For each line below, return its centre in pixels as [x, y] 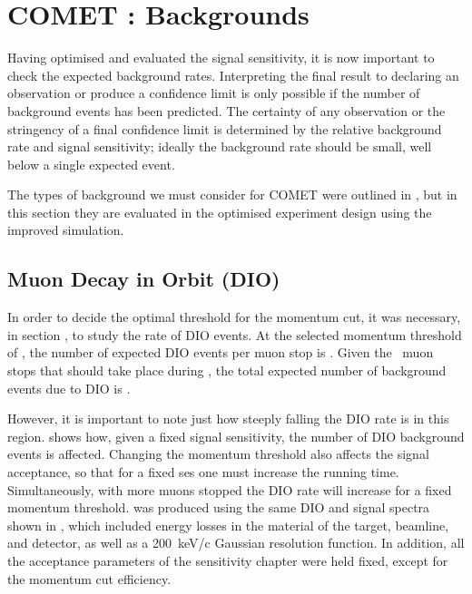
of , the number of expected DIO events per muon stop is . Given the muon [221, 352]
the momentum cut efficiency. [89, 578]
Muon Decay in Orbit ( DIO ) [144, 279]
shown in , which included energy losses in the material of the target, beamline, [228, 525]
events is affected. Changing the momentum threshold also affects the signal [218, 454]
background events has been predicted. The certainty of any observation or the [226, 110]
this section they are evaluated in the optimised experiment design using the [220, 212]
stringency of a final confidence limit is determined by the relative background [225, 128]
